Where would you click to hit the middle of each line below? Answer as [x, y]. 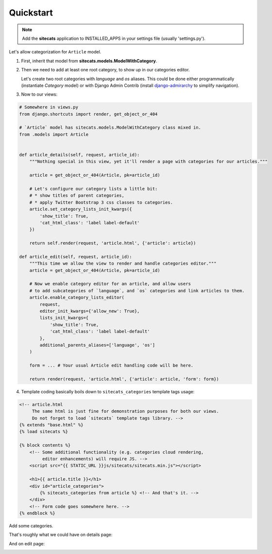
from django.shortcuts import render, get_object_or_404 [88, 114]
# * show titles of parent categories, [77, 196]
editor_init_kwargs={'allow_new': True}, [90, 311]
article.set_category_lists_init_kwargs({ [81, 209]
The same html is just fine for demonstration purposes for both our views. [126, 411]
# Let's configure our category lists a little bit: [93, 189]
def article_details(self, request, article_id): [79, 155]
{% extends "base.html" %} [51, 425]
